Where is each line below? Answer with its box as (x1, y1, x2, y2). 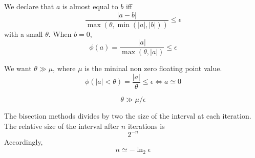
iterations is (128, 120, 165, 131)
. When (48, 28, 72, 39)
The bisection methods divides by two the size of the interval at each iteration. (4, 110, 251, 121)
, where (53, 63, 76, 74)
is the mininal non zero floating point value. (84, 63, 222, 74)
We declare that (4, 1, 54, 11)
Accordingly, (4, 136, 43, 147)
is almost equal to (62, 1, 118, 11)
